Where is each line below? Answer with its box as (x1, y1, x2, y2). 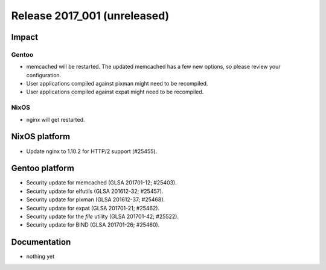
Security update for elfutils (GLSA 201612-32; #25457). (26, 187, 164, 195)
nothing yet (26, 253, 55, 260)
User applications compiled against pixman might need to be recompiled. (26, 80, 208, 87)
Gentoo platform (11, 163, 75, 174)
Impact (11, 32, 39, 42)
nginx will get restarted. (26, 116, 85, 123)
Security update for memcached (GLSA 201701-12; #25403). (26, 179, 177, 186)
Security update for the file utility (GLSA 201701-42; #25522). (26, 213, 179, 220)
